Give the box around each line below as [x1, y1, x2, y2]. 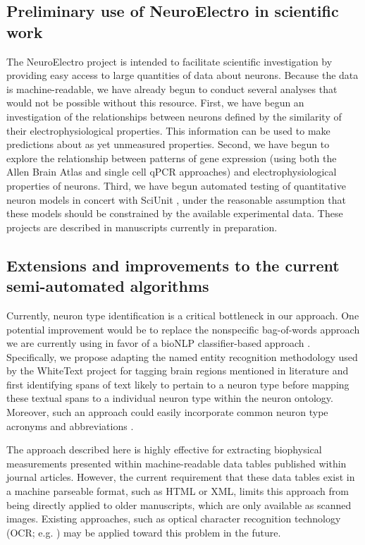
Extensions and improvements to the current [6, 254, 340, 276]
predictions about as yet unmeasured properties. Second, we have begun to [6, 137, 330, 152]
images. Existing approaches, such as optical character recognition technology [6, 511, 341, 526]
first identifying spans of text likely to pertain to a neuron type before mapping [6, 376, 349, 391]
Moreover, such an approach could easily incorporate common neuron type [6, 405, 328, 420]
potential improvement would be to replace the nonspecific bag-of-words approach [6, 322, 360, 336]
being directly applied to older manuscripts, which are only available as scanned [6, 497, 352, 512]
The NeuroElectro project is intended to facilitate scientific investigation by [6, 54, 333, 68]
